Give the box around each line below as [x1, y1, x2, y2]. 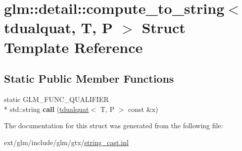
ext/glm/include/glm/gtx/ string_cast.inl [4, 137, 129, 147]
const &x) [128, 103, 158, 114]
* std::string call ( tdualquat [4, 103, 89, 114]
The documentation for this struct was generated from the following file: [4, 120, 223, 131]
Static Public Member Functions [4, 71, 174, 86]
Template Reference [4, 37, 143, 57]
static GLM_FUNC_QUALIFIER [4, 94, 109, 104]
